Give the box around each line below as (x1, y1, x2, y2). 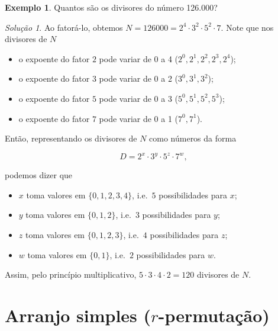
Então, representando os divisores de (5, 132, 137, 144)
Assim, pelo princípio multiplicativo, (5, 268, 137, 281)
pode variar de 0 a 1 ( (99, 112, 179, 124)
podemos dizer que (5, 169, 73, 181)
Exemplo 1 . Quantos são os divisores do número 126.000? (5, 1, 218, 13)
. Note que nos (221, 21, 274, 33)
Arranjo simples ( (5, 303, 151, 327)
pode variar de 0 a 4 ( (99, 52, 179, 65)
